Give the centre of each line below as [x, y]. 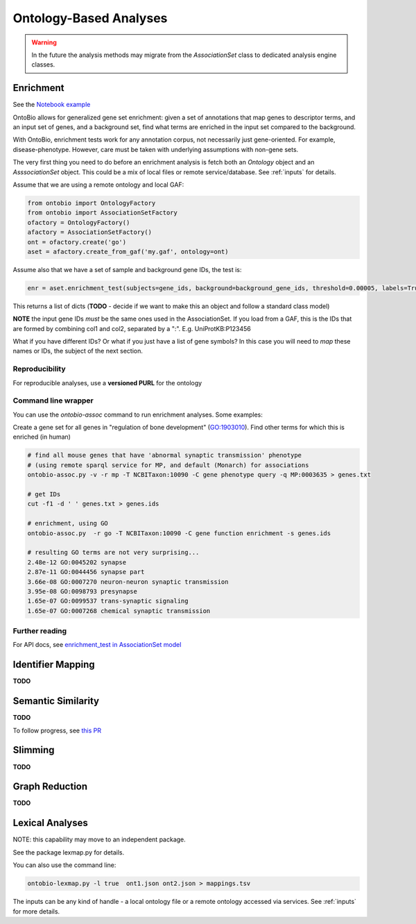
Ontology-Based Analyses [90, 18]
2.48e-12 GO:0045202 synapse [77, 562]
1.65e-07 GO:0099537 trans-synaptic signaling [108, 601]
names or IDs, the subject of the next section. [78, 351]
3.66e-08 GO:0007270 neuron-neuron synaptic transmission [128, 582]
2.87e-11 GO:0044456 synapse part [86, 572]
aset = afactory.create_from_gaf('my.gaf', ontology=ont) [128, 251]
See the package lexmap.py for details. [69, 852]
